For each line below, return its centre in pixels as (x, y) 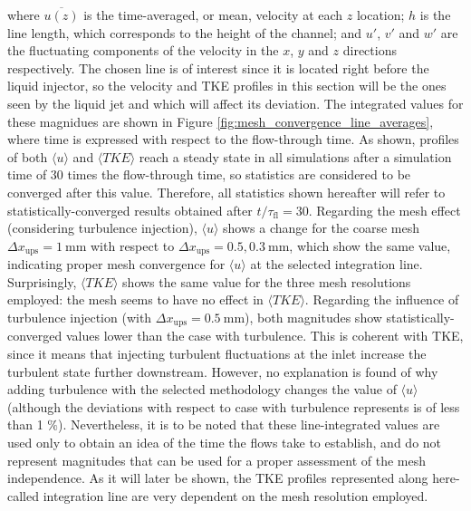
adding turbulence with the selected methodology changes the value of (202, 389)
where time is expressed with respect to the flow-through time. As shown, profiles (233, 139)
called (23, 495)
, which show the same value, (370, 245)
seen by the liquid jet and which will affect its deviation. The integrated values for (235, 103)
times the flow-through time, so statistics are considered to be (239, 174)
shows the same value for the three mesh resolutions (267, 281)
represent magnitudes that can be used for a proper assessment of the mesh (216, 460)
